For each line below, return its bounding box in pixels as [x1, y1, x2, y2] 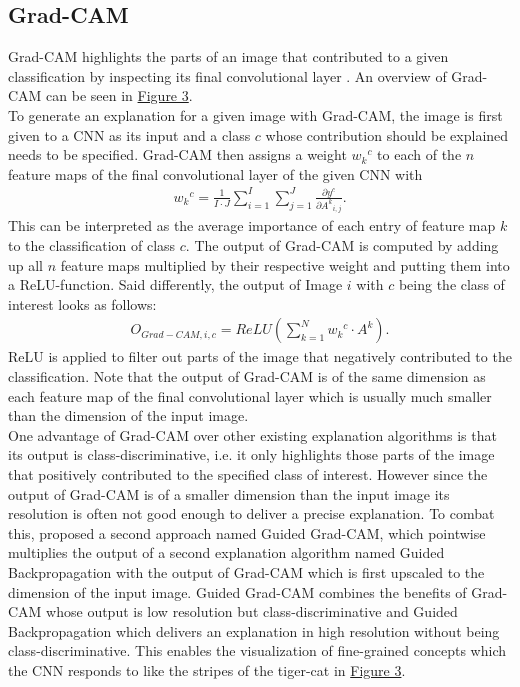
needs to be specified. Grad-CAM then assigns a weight [8, 144, 347, 165]
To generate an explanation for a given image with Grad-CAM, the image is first [8, 104, 503, 125]
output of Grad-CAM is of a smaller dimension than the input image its [8, 483, 450, 504]
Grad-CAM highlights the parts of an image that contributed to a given [8, 46, 449, 67]
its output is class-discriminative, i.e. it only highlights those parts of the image [8, 444, 495, 465]
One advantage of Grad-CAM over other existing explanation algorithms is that [8, 424, 497, 445]
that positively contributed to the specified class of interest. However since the [8, 463, 488, 484]
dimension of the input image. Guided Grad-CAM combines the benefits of [8, 581, 467, 602]
